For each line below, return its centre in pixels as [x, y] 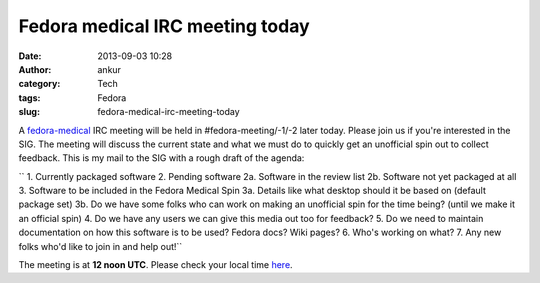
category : [39, 84]
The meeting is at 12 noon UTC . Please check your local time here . [156, 265]
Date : [30, 56]
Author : [35, 69]
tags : [29, 97]
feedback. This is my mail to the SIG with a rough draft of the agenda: [161, 158]
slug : [29, 112]
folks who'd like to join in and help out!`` [100, 246]
